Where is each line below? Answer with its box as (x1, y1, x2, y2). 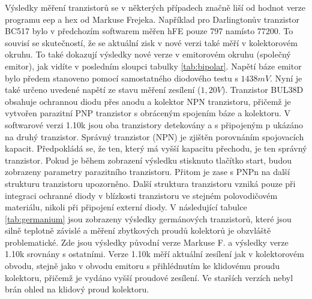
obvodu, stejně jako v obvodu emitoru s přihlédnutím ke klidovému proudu (5, 259, 280, 272)
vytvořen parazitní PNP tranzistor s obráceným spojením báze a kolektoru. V (5, 107, 291, 119)
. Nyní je (270, 71, 302, 84)
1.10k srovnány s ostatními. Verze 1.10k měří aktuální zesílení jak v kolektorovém (5, 247, 304, 260)
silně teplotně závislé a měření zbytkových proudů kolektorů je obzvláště (5, 224, 271, 237)
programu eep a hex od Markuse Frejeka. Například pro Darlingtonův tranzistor (5, 13, 299, 25)
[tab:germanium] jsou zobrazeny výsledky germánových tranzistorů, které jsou (5, 212, 292, 225)
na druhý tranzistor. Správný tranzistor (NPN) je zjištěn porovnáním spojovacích (5, 130, 304, 143)
